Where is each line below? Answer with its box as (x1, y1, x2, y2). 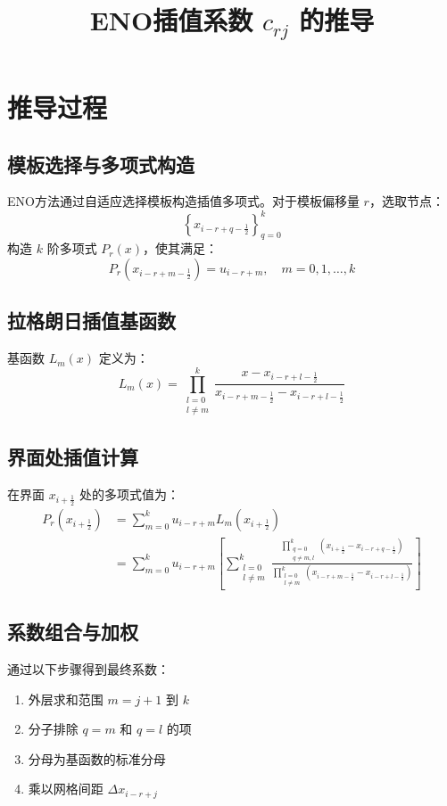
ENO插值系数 (89, 2, 253, 38)
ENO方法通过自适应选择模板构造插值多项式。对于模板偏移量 (7, 192, 360, 210)
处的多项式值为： (79, 484, 180, 503)
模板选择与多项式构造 (7, 150, 195, 177)
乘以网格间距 (28, 779, 103, 798)
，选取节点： (368, 192, 444, 210)
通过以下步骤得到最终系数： (7, 660, 170, 678)
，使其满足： (142, 239, 218, 258)
